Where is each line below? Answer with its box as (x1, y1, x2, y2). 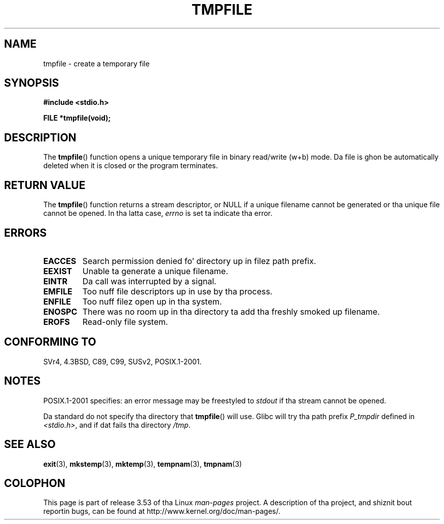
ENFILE (43, 296, 71, 307)
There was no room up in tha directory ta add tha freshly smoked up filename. (82, 306, 380, 317)
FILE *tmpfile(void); (43, 114, 111, 123)
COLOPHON (4, 476, 65, 490)
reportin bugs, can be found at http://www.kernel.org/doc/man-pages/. (43, 507, 281, 516)
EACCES (43, 255, 77, 266)
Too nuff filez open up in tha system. (82, 296, 222, 307)
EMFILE (43, 286, 72, 296)
